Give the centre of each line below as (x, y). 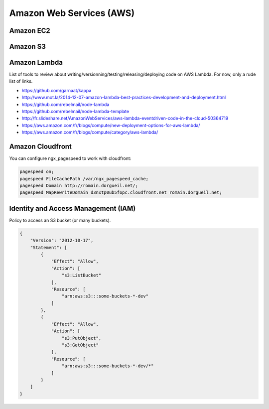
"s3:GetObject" (80, 345)
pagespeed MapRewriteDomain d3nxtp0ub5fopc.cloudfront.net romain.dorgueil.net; (121, 193)
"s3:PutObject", (81, 338)
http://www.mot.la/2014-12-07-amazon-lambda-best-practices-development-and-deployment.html (124, 98)
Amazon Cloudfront (41, 147)
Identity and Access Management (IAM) (72, 208)
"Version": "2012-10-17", (62, 241)
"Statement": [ (49, 247)
